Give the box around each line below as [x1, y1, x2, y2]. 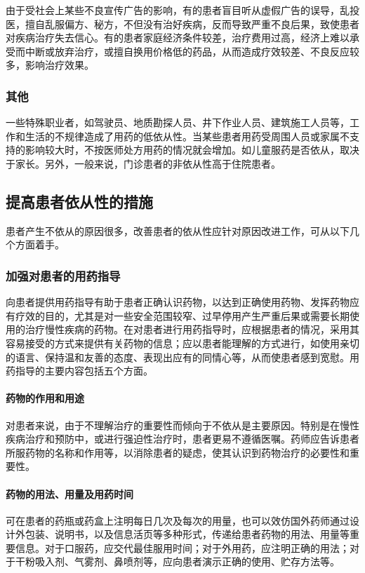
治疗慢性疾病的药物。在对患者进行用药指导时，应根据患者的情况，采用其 [25, 322, 359, 337]
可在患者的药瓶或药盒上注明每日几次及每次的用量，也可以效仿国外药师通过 [6, 513, 350, 527]
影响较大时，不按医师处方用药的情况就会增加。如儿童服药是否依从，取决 [25, 142, 359, 157]
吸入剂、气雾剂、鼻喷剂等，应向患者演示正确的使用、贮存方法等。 [34, 554, 340, 569]
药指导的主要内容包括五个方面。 [6, 363, 153, 378]
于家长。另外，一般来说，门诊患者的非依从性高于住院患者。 [6, 156, 281, 170]
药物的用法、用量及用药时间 [6, 486, 133, 501]
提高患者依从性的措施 [6, 190, 153, 212]
